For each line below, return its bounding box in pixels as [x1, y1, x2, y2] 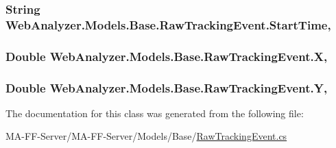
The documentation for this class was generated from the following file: [5, 106, 304, 120]
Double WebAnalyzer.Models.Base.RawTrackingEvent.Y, [5, 79, 328, 96]
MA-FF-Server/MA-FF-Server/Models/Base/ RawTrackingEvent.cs [5, 129, 287, 143]
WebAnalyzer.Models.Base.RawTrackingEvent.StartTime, [5, 16, 331, 33]
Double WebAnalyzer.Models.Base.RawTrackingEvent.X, [5, 47, 328, 64]
